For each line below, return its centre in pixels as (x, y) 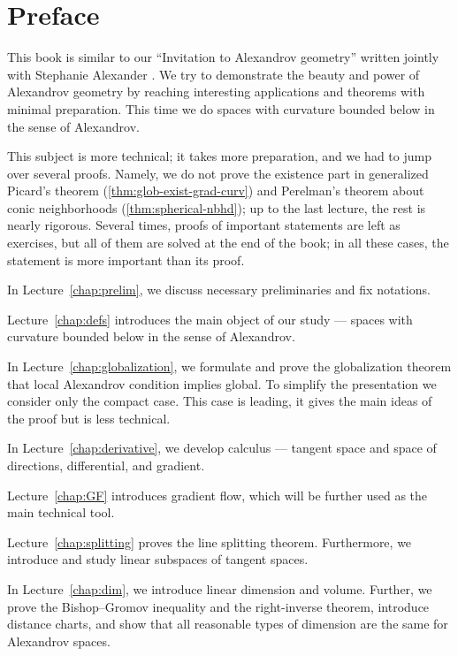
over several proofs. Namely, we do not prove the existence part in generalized (218, 173)
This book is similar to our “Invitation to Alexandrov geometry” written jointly (223, 57)
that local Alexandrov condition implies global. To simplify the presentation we (222, 383)
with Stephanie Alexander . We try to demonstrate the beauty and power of (214, 74)
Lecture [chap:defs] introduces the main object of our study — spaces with (210, 319)
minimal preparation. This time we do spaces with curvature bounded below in (221, 108)
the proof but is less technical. (89, 418)
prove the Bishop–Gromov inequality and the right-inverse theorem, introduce (218, 606)
